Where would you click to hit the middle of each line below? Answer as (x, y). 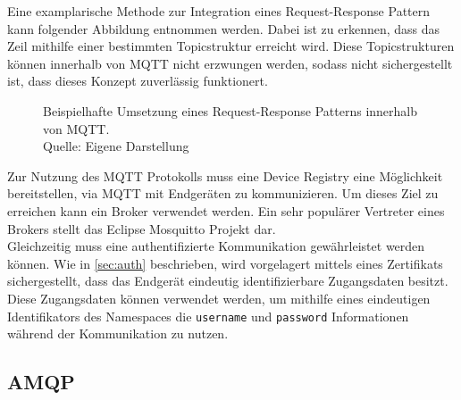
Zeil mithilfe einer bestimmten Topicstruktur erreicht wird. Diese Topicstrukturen (231, 46)
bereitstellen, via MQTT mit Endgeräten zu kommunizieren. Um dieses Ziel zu (223, 193)
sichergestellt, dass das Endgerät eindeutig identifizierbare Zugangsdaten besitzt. (228, 281)
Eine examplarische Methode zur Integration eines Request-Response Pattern (219, 11)
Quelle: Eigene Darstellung (116, 146)
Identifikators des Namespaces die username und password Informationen (208, 316)
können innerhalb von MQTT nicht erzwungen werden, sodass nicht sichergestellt (230, 63)
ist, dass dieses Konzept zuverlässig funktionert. (138, 81)
